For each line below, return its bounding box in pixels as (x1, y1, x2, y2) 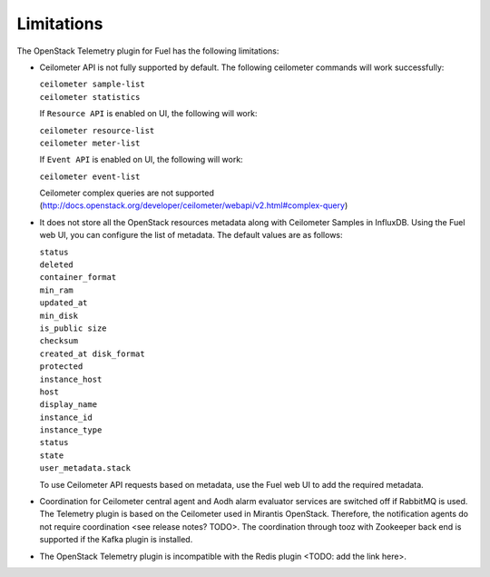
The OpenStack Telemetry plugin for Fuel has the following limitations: (16, 45, 279, 56)
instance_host (39, 373, 103, 384)
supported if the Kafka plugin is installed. (39, 534, 193, 545)
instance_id (39, 412, 93, 423)
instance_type (39, 425, 103, 435)
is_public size (39, 323, 108, 333)
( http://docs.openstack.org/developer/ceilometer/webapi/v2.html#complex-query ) (39, 200, 348, 211)
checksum (39, 336, 79, 346)
